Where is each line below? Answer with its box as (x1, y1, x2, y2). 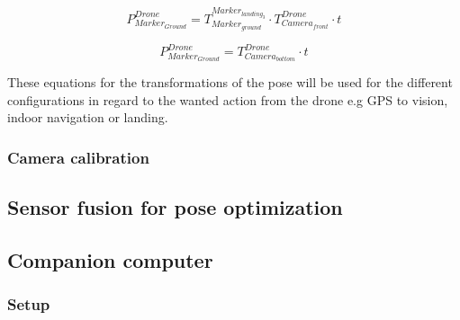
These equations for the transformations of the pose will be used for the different (7, 73, 453, 92)
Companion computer (7, 246, 213, 274)
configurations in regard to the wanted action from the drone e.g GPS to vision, (7, 90, 448, 109)
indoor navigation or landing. (7, 108, 168, 127)
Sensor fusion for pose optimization (7, 193, 343, 221)
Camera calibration (7, 146, 149, 168)
